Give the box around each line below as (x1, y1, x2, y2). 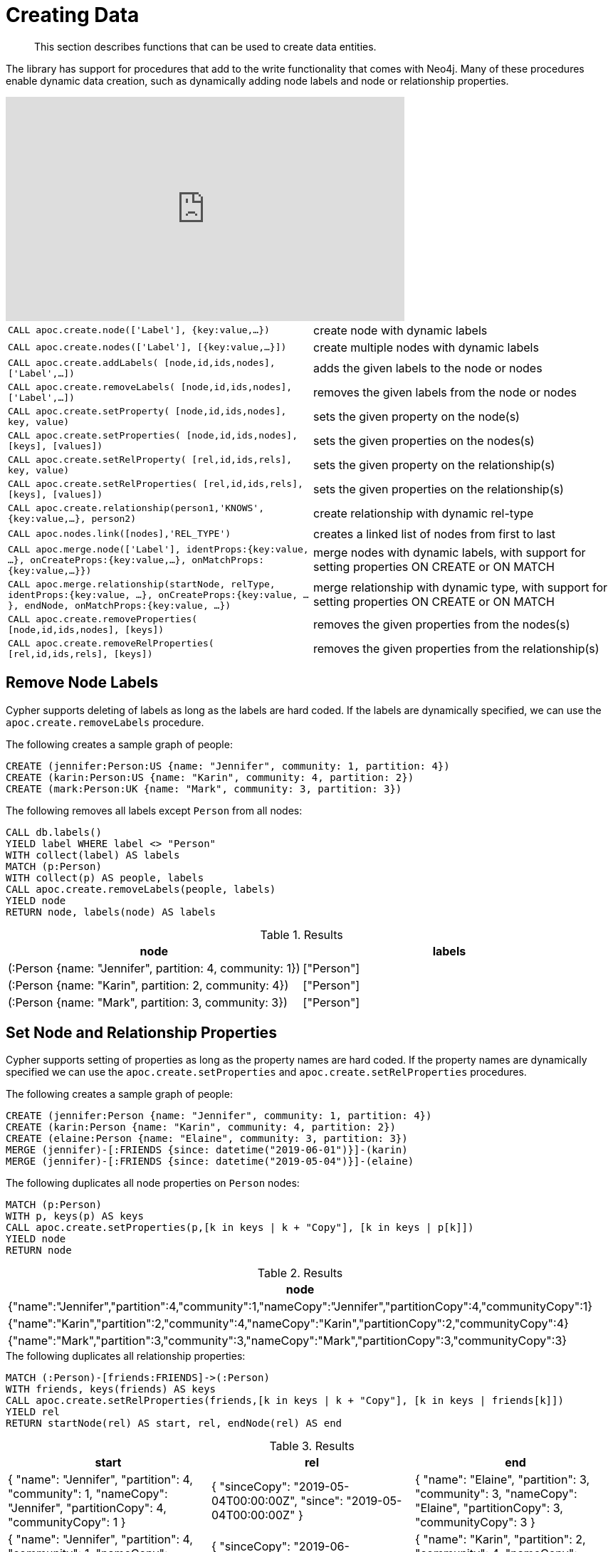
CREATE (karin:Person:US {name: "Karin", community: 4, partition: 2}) (6, 771, 414, 783)
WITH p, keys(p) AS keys (6, 1210, 144, 1222)
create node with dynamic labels (313, 323, 488, 337)
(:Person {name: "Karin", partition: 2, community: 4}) (8, 977, 289, 992)
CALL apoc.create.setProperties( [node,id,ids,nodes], (8, 429, 298, 441)
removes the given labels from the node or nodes (313, 384, 577, 399)
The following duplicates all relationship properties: (6, 1350, 246, 1363)
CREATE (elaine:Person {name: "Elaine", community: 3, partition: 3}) (6, 1133, 408, 1145)
